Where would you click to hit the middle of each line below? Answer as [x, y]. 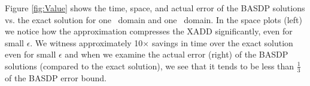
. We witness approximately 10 [86, 42]
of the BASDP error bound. [56, 77]
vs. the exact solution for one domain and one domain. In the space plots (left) [154, 19]
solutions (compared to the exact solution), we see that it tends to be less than [150, 66]
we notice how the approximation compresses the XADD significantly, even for [149, 31]
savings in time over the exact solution [222, 42]
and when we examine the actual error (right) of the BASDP [177, 54]
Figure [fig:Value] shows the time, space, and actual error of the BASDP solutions [155, 8]
